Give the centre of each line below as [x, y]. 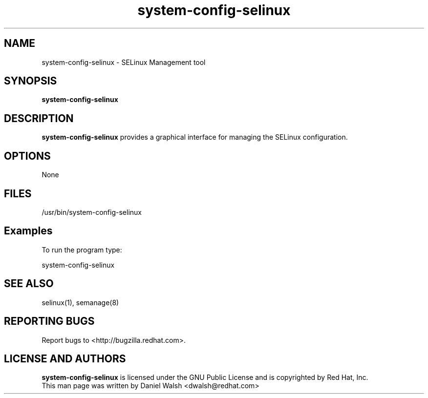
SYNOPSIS [31, 81]
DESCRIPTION [39, 118]
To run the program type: [82, 250]
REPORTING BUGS [49, 321]
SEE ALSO [29, 284]
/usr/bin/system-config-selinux [92, 212]
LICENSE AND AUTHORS [65, 358]
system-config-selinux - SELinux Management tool [124, 62]
